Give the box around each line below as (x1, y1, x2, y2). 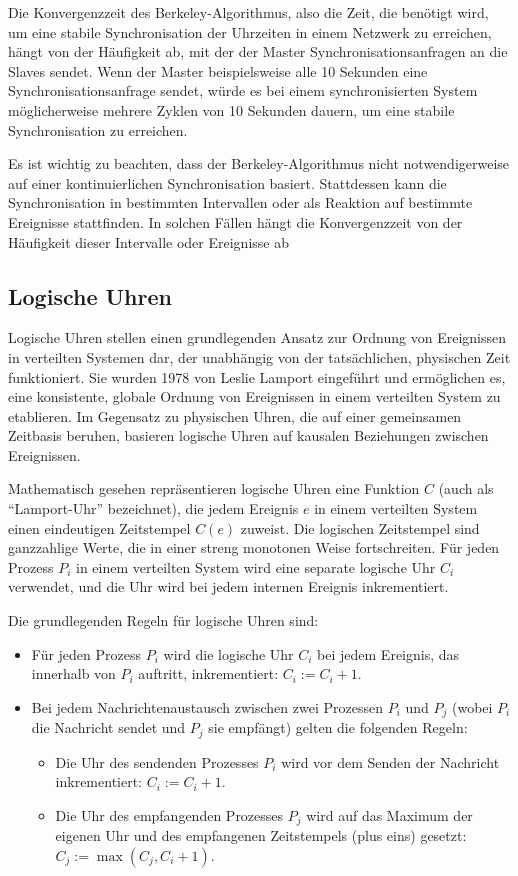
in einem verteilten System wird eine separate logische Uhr (75, 556, 436, 577)
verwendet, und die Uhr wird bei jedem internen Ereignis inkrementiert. (8, 576, 449, 597)
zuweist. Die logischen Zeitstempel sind (240, 517, 480, 538)
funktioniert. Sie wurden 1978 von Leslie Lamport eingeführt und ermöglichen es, (8, 366, 506, 387)
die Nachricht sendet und (31, 717, 186, 738)
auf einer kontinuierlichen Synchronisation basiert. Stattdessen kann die (8, 172, 447, 193)
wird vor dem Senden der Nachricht (281, 751, 500, 772)
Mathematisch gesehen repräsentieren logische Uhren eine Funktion (8, 478, 420, 499)
